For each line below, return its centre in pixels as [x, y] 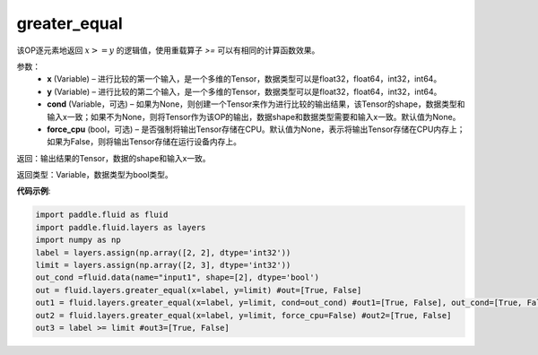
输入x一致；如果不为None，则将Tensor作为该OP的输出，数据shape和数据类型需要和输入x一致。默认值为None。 [254, 117]
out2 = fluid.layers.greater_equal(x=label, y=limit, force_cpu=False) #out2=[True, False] [243, 315]
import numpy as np [78, 240]
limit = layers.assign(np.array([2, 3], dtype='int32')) [163, 265]
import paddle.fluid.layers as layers [121, 227]
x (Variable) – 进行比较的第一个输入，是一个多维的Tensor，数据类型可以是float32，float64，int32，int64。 [244, 79]
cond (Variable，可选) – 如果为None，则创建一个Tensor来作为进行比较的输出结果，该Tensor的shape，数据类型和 [256, 104]
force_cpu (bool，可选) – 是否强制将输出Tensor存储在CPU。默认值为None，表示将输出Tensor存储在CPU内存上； [256, 129]
